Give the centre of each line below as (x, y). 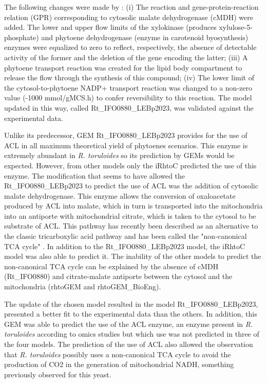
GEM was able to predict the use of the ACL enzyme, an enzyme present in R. (129, 324)
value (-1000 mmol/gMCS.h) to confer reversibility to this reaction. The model (128, 98)
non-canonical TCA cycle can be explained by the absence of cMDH (111, 266)
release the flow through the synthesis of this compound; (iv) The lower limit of (129, 77)
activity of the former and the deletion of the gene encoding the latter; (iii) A (126, 57)
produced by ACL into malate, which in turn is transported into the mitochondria (133, 206)
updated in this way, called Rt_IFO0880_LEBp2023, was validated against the (129, 107)
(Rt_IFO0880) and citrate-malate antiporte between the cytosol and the (118, 276)
